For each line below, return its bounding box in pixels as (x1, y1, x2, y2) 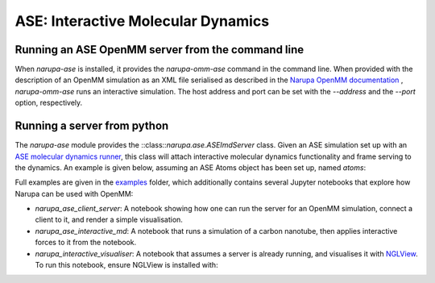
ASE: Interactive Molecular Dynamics (14, 12, 270, 30)
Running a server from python (14, 119, 169, 133)
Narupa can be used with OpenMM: (14, 189, 134, 198)
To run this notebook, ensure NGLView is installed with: (35, 260, 218, 270)
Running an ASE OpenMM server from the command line (14, 43, 304, 56)
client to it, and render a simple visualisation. (35, 214, 183, 225)
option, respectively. (14, 98, 83, 108)
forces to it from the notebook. (35, 238, 137, 248)
